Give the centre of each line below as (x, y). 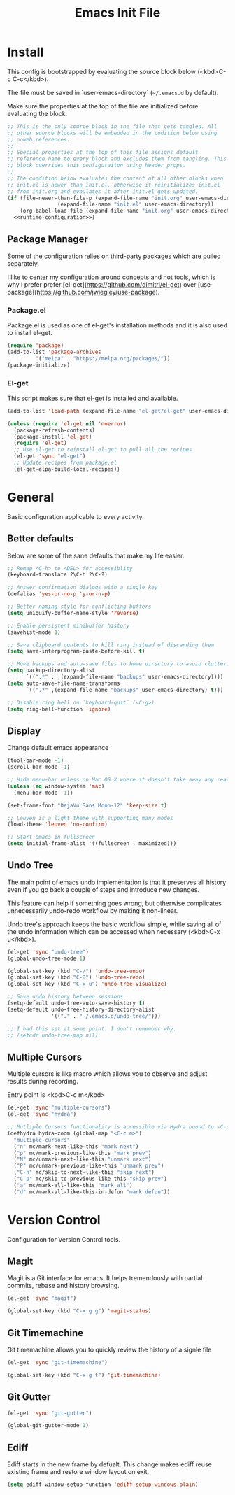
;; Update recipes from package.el (65, 463)
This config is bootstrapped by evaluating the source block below (102, 71)
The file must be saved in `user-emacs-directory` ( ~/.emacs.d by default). (113, 92)
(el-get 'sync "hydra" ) (42, 1114)
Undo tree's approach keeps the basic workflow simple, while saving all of (114, 924)
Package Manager (48, 239)
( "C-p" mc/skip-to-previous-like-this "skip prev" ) (91, 1179)
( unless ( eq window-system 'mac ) (56, 786)
